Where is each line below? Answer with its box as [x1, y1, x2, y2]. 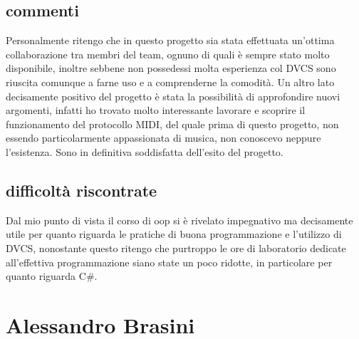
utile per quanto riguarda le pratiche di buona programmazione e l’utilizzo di [6, 226, 342, 241]
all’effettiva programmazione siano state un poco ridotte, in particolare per [6, 254, 333, 269]
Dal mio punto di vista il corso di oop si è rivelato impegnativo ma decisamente [6, 212, 353, 227]
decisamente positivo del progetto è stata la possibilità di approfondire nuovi [6, 88, 340, 103]
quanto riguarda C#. [6, 268, 98, 283]
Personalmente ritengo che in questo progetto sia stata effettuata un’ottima [6, 33, 335, 48]
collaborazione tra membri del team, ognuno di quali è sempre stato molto [6, 46, 330, 61]
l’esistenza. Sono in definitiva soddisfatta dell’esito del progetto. [6, 144, 283, 159]
